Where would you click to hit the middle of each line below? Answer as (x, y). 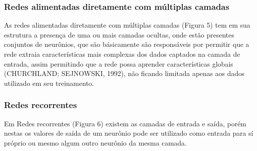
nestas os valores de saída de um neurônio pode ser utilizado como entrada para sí (129, 133)
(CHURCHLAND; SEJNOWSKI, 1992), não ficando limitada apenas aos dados (124, 73)
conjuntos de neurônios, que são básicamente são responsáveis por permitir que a (127, 44)
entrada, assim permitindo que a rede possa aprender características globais (119, 63)
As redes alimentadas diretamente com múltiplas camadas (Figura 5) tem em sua (127, 25)
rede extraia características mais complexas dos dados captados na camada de (122, 54)
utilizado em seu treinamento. (49, 83)
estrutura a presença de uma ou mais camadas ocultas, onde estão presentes (119, 34)
